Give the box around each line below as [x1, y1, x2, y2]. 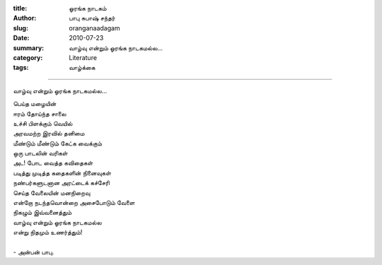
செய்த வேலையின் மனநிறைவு [13, 188, 91, 197]
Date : [13, 34, 30, 42]
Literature [69, 53, 98, 61]
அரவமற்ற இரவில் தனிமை [13, 129, 85, 138]
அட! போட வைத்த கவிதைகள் [13, 159, 93, 167]
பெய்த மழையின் [13, 100, 57, 108]
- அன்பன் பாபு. [13, 247, 54, 256]
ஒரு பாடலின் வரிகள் [13, 149, 68, 158]
